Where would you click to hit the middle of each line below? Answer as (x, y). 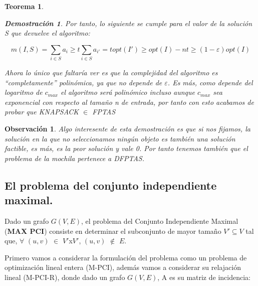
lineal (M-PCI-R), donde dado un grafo (65, 277)
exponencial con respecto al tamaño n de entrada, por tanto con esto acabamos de (129, 102)
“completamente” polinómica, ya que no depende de (83, 82)
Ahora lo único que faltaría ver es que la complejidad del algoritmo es (111, 73)
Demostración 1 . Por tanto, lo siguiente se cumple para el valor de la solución (128, 23)
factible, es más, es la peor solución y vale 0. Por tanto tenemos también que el (126, 148)
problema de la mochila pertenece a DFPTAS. (75, 158)
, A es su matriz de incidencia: (204, 277)
